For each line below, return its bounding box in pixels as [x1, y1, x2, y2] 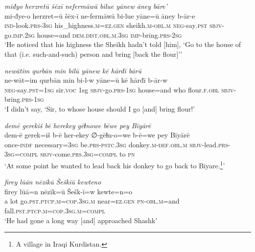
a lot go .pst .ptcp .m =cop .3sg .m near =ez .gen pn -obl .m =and [4, 196, 180, 206]
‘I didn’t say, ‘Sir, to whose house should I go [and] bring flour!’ [4, 103, 195, 114]
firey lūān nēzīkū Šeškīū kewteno [4, 177, 101, 187]
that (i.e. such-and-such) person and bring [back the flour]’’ [4, 48, 183, 59]
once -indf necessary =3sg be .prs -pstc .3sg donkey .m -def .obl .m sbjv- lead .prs [4, 139, 228, 149]
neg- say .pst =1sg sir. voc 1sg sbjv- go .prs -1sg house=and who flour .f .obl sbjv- [4, 84, 236, 94]
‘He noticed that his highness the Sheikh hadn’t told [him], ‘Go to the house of [4, 39, 241, 49]
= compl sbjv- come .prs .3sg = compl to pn [14, 149, 135, 159]
